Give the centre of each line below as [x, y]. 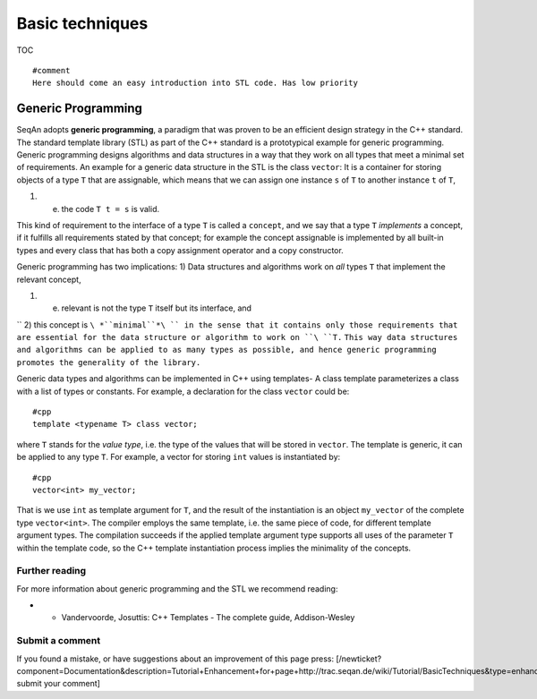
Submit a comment [59, 641]
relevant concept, [49, 279]
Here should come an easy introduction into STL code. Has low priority [195, 83]
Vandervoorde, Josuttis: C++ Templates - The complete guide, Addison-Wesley [208, 618]
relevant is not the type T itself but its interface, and [157, 308]
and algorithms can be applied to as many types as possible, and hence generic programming [227, 350]
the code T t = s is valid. [111, 209]
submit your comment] [58, 684]
